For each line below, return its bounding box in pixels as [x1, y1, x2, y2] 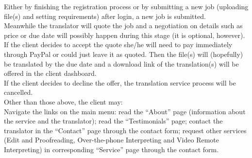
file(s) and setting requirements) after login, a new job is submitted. [4, 11, 206, 21]
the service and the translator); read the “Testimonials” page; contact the [4, 116, 223, 126]
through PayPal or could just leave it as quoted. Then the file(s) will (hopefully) [4, 49, 243, 59]
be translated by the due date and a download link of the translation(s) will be [4, 58, 239, 69]
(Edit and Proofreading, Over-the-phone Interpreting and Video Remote [4, 135, 219, 145]
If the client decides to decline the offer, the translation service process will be [4, 77, 236, 88]
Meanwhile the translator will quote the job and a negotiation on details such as [4, 20, 243, 31]
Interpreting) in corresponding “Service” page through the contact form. [4, 144, 219, 154]
